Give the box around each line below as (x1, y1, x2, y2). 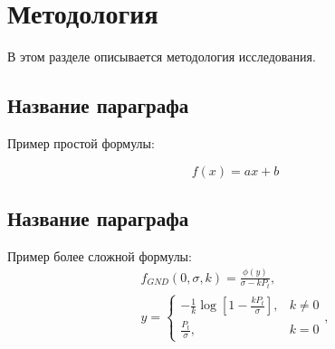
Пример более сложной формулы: (7, 246, 192, 265)
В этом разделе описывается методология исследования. (7, 47, 316, 66)
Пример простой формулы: (7, 133, 155, 152)
